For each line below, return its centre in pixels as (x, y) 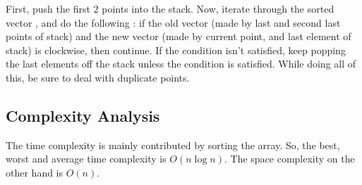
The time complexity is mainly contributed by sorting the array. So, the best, (173, 145)
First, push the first (48, 8)
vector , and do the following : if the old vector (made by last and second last (173, 22)
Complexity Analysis (83, 115)
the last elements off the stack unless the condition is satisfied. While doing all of (181, 64)
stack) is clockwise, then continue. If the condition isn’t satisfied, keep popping (176, 50)
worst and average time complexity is (86, 159)
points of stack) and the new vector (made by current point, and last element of (179, 36)
